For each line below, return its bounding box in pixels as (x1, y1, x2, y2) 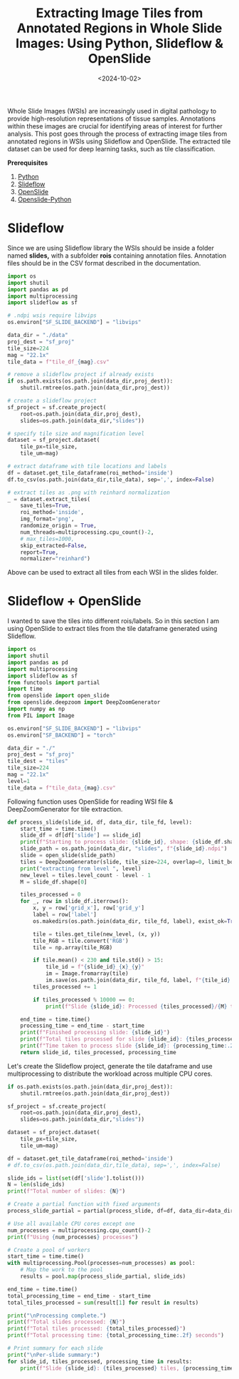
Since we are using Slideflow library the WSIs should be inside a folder (7, 243, 215, 252)
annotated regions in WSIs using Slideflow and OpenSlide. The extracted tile (7, 137, 231, 146)
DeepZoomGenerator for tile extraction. (7, 804, 123, 813)
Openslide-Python (17, 195, 72, 203)
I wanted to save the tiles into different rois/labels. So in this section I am (7, 617, 220, 625)
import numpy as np (7, 705, 65, 713)
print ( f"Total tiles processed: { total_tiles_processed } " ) (7, 1325, 186, 1333)
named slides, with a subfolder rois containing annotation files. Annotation (7, 251, 226, 260)
